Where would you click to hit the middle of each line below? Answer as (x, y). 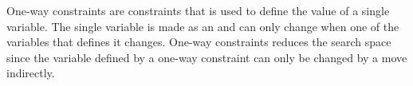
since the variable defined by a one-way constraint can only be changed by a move (207, 57)
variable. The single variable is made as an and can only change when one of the (203, 26)
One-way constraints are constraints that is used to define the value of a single (198, 10)
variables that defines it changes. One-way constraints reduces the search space (199, 42)
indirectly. (31, 73)
